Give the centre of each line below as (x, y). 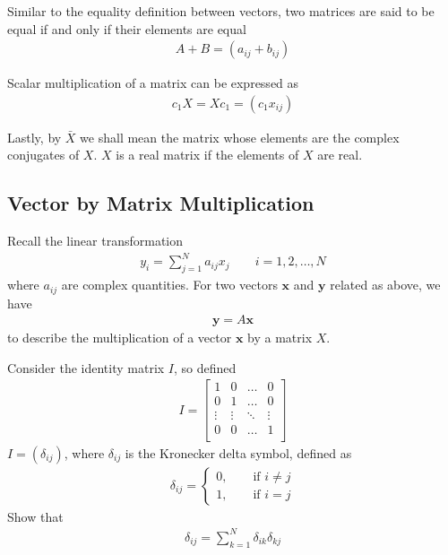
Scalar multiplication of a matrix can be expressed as (153, 83)
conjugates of (43, 155)
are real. (340, 155)
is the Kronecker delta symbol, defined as (238, 452)
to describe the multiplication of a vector (120, 338)
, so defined (205, 367)
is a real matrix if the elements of (207, 155)
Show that (35, 516)
